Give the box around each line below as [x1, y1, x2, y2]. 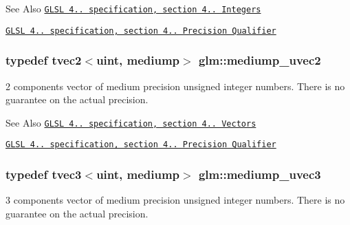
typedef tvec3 [6, 165, 82, 182]
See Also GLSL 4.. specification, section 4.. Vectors [6, 115, 256, 129]
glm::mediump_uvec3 [198, 165, 321, 182]
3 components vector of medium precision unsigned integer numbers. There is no [6, 193, 345, 207]
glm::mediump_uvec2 [198, 52, 321, 69]
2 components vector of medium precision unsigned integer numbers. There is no [6, 78, 345, 93]
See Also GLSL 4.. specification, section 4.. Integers [6, 1, 261, 15]
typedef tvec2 [6, 52, 82, 69]
